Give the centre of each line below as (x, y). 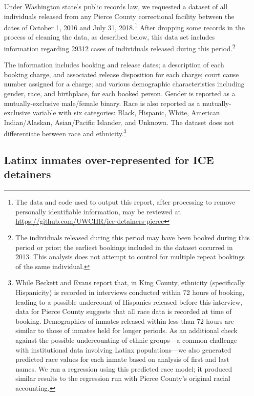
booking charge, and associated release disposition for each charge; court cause (121, 74)
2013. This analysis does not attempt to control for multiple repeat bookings (130, 257)
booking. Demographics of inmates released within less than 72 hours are (125, 321)
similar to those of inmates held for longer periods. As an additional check (126, 330)
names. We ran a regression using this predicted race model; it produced (124, 368)
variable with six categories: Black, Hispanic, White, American (126, 113)
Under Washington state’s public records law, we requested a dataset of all (116, 6)
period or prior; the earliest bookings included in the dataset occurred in (124, 247)
